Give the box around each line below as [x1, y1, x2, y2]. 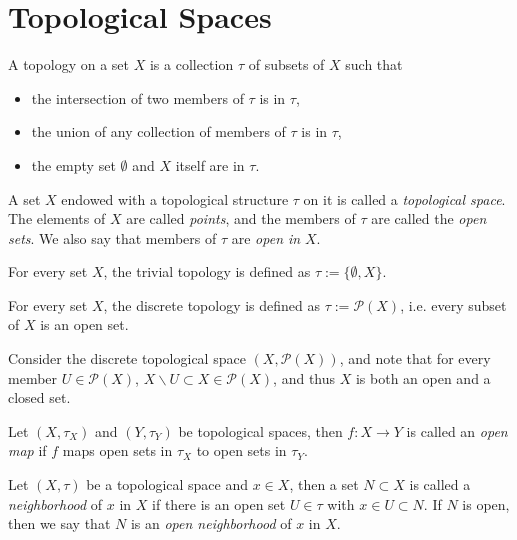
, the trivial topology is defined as [103, 261, 311, 282]
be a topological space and [86, 474, 249, 495]
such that [345, 54, 403, 75]
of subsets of [248, 54, 325, 75]
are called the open [371, 208, 487, 229]
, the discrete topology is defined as [103, 294, 321, 315]
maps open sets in [62, 440, 173, 461]
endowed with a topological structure [61, 188, 289, 209]
